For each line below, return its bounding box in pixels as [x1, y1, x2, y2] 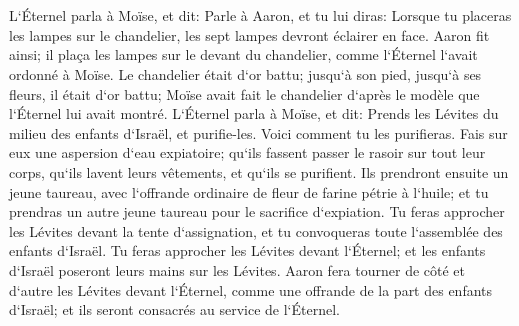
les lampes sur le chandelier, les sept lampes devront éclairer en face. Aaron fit [9, 24, 490, 45]
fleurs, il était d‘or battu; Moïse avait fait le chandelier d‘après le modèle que [9, 83, 480, 104]
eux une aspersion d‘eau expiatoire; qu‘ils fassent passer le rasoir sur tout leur [9, 142, 486, 163]
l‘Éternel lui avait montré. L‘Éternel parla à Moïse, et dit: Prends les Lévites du [9, 103, 499, 124]
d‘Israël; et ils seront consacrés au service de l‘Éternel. [9, 299, 340, 320]
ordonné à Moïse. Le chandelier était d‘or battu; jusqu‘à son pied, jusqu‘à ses [9, 63, 482, 84]
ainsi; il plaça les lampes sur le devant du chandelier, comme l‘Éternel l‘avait [9, 44, 478, 65]
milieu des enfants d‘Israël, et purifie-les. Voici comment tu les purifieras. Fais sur [9, 122, 508, 143]
